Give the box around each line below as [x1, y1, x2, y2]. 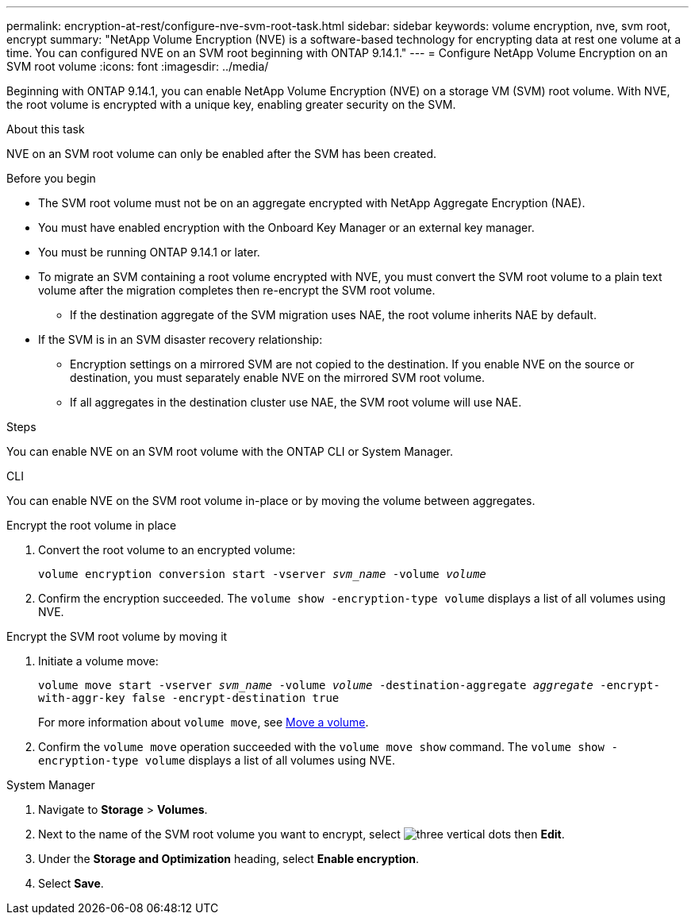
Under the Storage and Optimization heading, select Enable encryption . [38, 852, 420, 865]
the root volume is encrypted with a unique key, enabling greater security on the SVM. [6, 98, 456, 111]
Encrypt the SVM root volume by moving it [6, 630, 228, 643]
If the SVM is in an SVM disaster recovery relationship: [38, 333, 323, 346]
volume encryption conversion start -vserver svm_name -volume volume [38, 568, 486, 580]
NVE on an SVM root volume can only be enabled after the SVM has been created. [6, 147, 437, 160]
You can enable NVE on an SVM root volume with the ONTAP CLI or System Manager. [6, 445, 453, 458]
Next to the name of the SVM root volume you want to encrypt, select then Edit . [38, 827, 565, 841]
